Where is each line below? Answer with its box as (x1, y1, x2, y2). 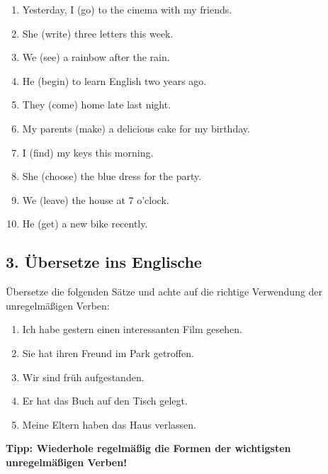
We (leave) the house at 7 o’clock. (22, 192, 169, 207)
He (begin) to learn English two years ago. (22, 73, 207, 88)
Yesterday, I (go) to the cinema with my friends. (22, 2, 232, 16)
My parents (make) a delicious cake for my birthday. (22, 120, 250, 135)
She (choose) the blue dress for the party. (22, 169, 202, 184)
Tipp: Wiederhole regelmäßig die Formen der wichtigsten (6, 441, 291, 456)
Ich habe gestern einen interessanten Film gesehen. (22, 322, 242, 337)
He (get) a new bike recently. (22, 216, 148, 231)
